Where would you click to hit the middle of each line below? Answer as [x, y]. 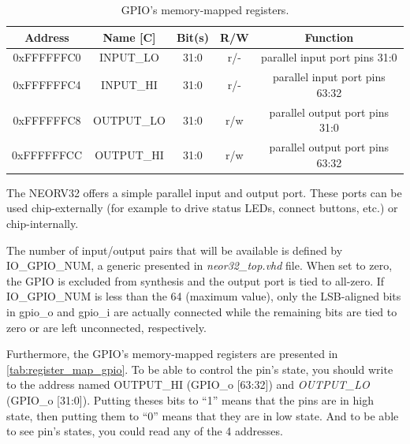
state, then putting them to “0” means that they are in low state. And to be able [203, 415]
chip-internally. [43, 224]
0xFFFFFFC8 [47, 119]
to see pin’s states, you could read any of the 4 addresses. [145, 431]
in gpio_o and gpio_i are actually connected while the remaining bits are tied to [202, 312]
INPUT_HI [129, 85]
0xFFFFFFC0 [47, 57]
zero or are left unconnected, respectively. [106, 327]
